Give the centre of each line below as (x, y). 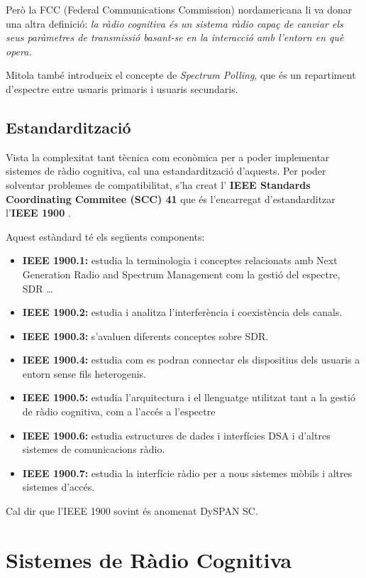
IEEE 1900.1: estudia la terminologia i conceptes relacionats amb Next (180, 260)
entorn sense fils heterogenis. (84, 373)
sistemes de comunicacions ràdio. (94, 449)
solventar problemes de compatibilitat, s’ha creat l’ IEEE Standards (158, 184)
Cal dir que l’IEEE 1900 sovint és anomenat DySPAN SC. (132, 511)
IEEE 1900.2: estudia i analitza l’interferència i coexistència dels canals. (182, 312)
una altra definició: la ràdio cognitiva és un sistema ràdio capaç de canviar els (174, 23)
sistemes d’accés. (59, 487)
